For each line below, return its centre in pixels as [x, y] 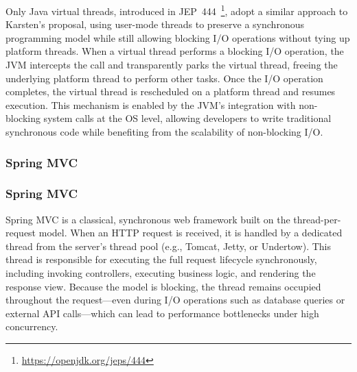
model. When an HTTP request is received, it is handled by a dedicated [191, 233]
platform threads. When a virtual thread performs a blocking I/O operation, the [175, 51]
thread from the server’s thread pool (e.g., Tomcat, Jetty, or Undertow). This [168, 246]
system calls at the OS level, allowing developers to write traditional [187, 118]
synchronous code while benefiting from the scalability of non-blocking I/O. [164, 132]
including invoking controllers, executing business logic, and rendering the [161, 273]
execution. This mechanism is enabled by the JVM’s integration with [151, 104]
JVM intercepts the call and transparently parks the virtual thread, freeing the [172, 65]
